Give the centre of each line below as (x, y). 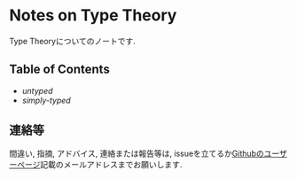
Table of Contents (60, 70)
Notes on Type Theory (93, 15)
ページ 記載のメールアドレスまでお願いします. (99, 164)
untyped (37, 90)
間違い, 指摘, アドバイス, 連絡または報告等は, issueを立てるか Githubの (137, 153)
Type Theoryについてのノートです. (72, 41)
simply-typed (46, 100)
